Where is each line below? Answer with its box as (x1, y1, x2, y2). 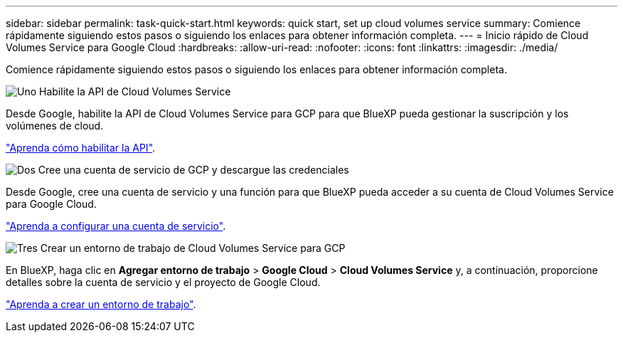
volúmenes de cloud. (6, 120, 104, 132)
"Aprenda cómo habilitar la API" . (6, 142, 156, 154)
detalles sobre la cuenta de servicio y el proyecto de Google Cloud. (6, 276, 321, 288)
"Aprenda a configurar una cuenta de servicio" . (6, 220, 226, 232)
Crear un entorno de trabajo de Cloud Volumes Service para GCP (40, 242, 346, 254)
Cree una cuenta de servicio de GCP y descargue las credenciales (38, 164, 349, 176)
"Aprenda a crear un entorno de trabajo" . (6, 298, 196, 310)
